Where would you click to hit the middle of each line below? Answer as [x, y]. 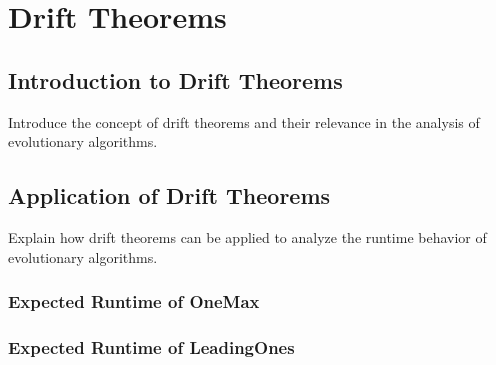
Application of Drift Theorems [169, 195]
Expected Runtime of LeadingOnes [151, 346]
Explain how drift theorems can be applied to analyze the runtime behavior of [247, 236]
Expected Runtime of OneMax [134, 301]
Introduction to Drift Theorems [175, 79]
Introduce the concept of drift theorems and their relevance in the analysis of [244, 121]
